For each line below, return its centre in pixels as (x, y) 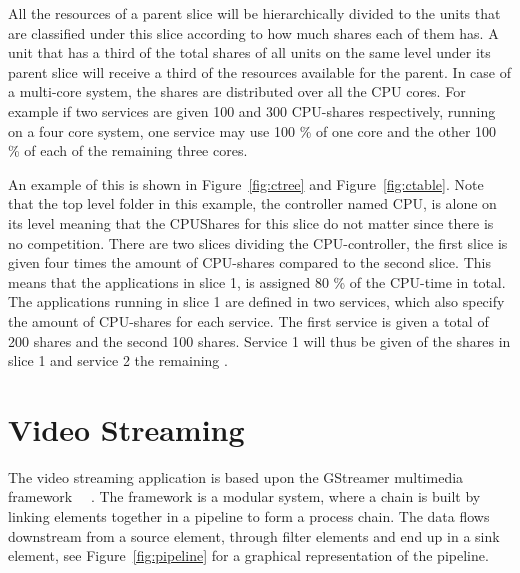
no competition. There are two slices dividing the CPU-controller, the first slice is (258, 242)
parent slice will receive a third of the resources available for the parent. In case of (259, 71)
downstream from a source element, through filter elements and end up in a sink (254, 535)
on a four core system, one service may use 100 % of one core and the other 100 (252, 130)
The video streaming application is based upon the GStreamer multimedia (236, 476)
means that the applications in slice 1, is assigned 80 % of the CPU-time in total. (257, 281)
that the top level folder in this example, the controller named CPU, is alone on (252, 203)
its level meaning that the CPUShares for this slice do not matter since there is (251, 222)
